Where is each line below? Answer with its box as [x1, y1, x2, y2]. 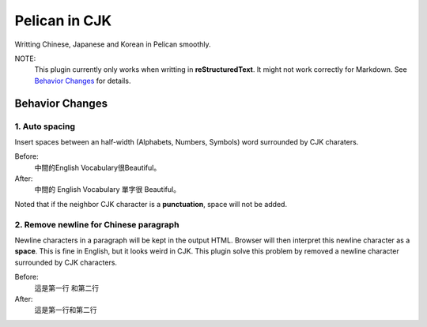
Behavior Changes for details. [34, 76, 131, 85]
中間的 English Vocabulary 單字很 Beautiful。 [34, 185, 181, 194]
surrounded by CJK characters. [14, 257, 118, 267]
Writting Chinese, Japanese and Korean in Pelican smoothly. [14, 39, 211, 49]
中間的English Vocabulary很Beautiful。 [34, 163, 161, 172]
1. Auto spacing [14, 121, 75, 132]
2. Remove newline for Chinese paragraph [14, 219, 179, 230]
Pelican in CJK [14, 12, 112, 29]
